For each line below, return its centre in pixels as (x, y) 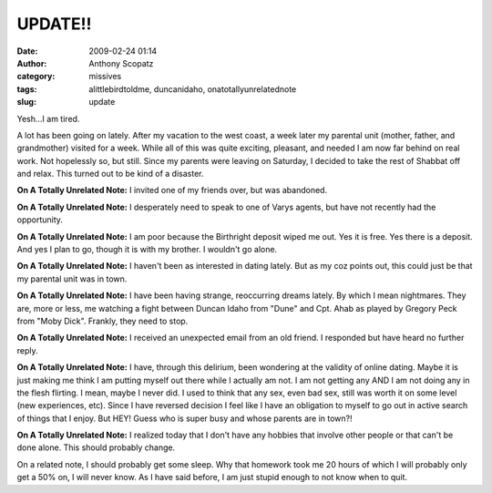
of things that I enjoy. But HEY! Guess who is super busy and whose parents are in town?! (184, 418)
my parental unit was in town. (72, 279)
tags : (27, 89)
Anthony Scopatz (121, 63)
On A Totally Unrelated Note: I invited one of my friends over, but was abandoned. (172, 190)
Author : (32, 63)
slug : (26, 102)
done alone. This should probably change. (96, 447)
